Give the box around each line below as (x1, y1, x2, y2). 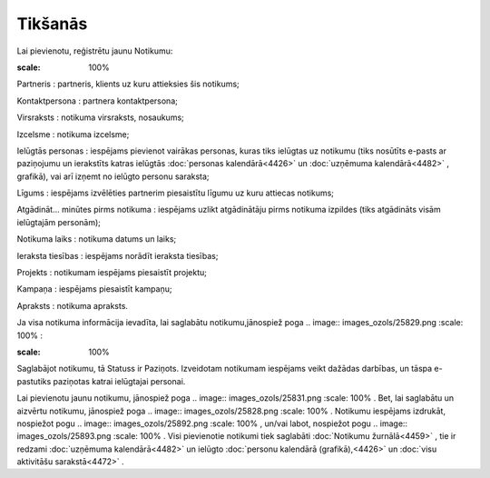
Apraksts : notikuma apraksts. (16, 300, 129, 311)
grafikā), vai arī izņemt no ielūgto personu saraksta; (16, 171, 210, 182)
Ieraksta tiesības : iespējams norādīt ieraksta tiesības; (16, 250, 219, 261)
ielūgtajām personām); (16, 216, 102, 227)
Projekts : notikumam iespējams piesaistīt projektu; (16, 267, 208, 278)
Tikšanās (16, 14, 88, 34)
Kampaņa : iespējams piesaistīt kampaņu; (16, 284, 172, 294)
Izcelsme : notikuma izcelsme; (16, 128, 130, 140)
